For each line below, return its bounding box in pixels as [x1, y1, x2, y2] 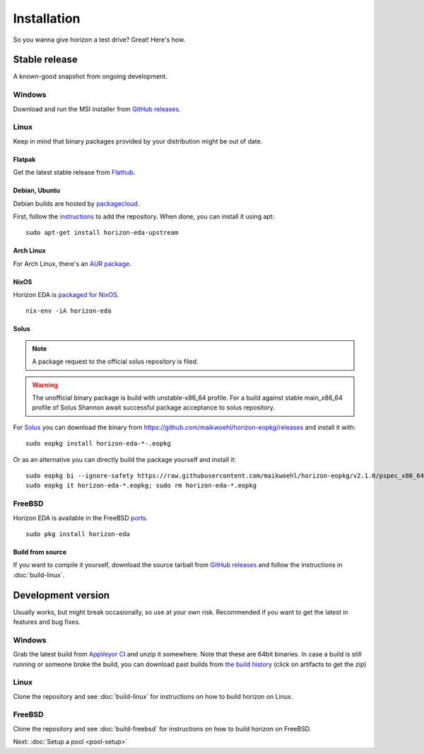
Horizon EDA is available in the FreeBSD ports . [13, 514, 148, 522]
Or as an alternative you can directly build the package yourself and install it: [13, 455, 237, 463]
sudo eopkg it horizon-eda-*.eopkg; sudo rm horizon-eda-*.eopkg [25, 482, 257, 489]
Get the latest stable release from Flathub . [13, 168, 136, 177]
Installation [13, 11, 81, 26]
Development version [13, 589, 110, 601]
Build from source [13, 547, 67, 556]
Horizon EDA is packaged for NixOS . [13, 291, 119, 299]
